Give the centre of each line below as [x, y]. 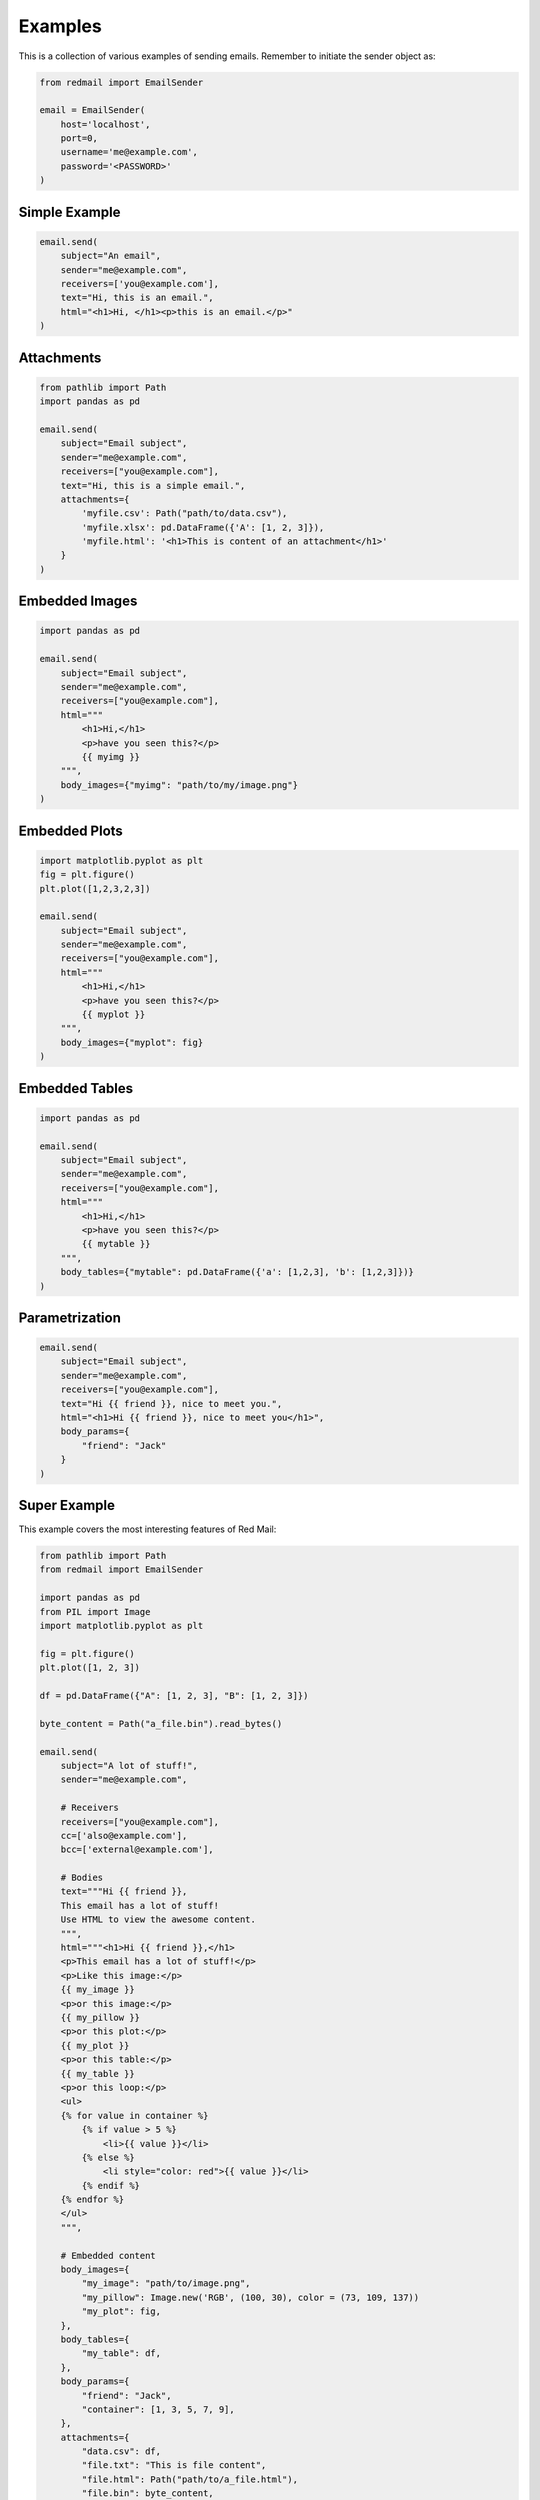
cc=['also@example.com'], [124, 1835]
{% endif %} [110, 2185]
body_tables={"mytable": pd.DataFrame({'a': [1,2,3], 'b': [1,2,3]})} [237, 1272]
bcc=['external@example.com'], [137, 1849]
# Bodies [82, 1878]
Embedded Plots [71, 830]
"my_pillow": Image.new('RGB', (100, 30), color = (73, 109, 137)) [250, 2297]
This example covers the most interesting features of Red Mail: [147, 1529]
